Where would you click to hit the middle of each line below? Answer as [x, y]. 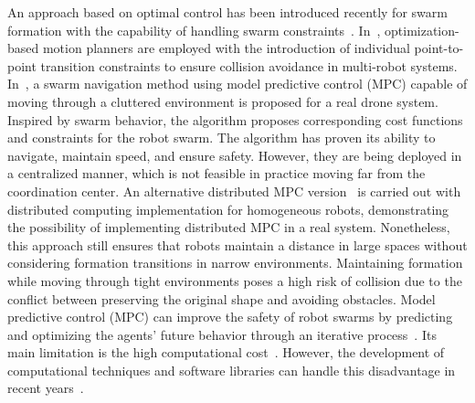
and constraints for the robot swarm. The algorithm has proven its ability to [222, 138]
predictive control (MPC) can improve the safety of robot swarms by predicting [230, 317]
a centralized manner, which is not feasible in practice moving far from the [216, 173]
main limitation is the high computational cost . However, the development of [226, 352]
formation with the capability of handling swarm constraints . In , [194, 30]
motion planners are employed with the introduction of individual [226, 48]
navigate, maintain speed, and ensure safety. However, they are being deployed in [235, 155]
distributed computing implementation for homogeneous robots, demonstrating [228, 209]
